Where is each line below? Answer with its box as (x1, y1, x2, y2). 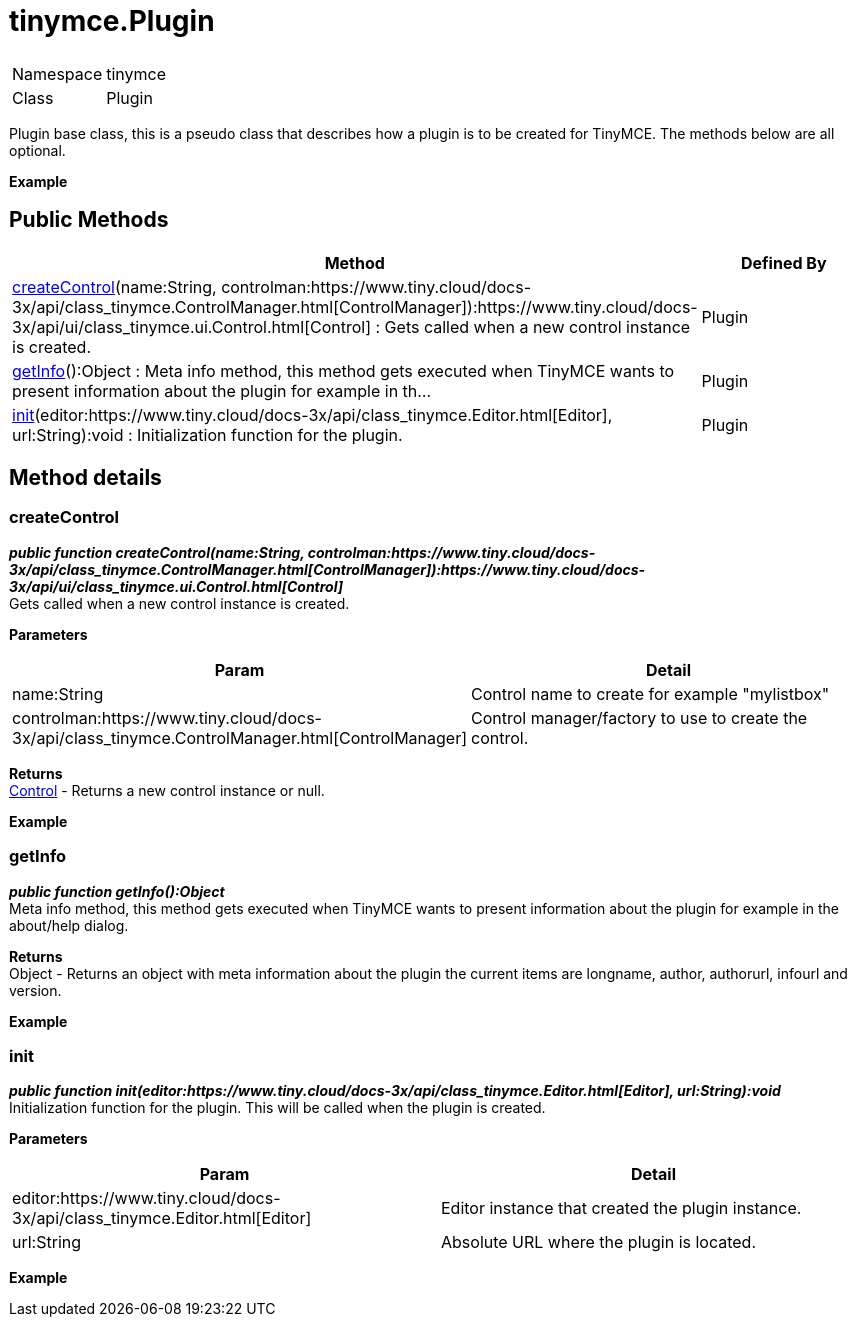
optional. (9, 141, 66, 159)
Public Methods (9, 207, 169, 233)
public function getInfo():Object (9, 882, 225, 900)
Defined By (741, 252, 827, 273)
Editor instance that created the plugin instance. (441, 1198, 802, 1219)
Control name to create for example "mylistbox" (471, 683, 830, 704)
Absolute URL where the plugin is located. (441, 1232, 757, 1253)
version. (9, 981, 62, 999)
